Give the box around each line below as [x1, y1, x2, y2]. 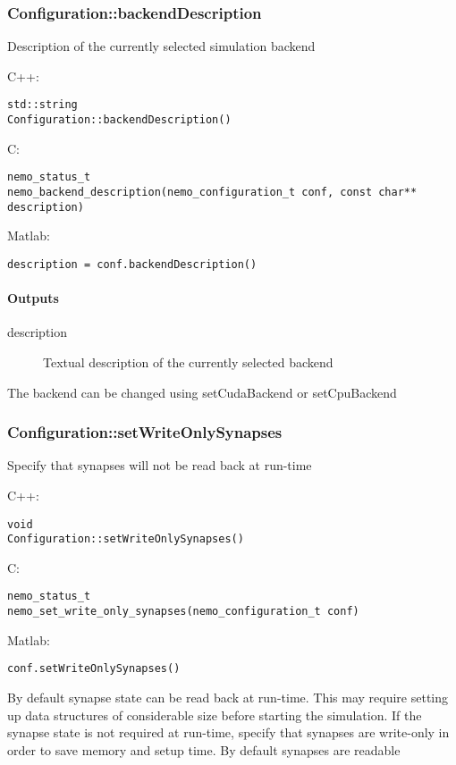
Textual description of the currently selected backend [43, 352, 334, 371]
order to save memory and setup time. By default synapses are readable [7, 740, 401, 759]
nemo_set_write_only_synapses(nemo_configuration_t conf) [7, 605, 359, 618]
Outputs [7, 289, 59, 307]
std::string [7, 98, 78, 112]
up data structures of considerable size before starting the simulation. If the [7, 705, 422, 724]
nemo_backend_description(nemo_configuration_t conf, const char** [7, 185, 418, 198]
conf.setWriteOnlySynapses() [7, 662, 181, 676]
